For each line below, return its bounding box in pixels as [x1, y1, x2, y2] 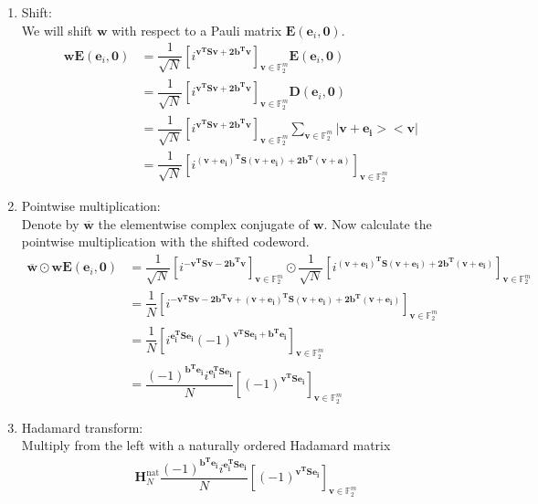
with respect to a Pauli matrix [111, 20, 282, 39]
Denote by [21, 214, 79, 233]
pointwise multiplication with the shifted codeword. [21, 232, 310, 251]
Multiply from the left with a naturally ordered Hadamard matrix [21, 436, 391, 455]
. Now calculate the [323, 214, 432, 233]
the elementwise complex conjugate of [98, 214, 310, 233]
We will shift [21, 20, 93, 39]
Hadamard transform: [21, 417, 143, 436]
